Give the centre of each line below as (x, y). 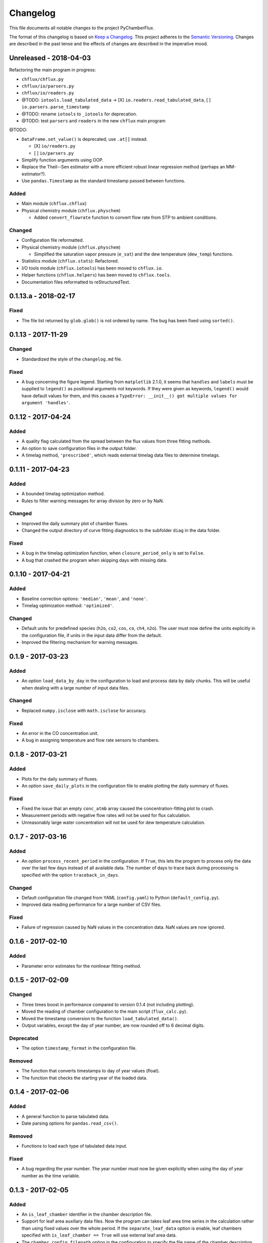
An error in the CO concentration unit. (60, 733)
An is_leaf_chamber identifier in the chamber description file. (87, 1214)
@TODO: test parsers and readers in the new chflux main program (94, 121)
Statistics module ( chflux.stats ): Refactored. (70, 261)
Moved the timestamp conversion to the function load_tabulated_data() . (100, 1018)
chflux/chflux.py (43, 79)
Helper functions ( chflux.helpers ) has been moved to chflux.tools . (96, 275)
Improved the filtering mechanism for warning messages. (80, 642)
